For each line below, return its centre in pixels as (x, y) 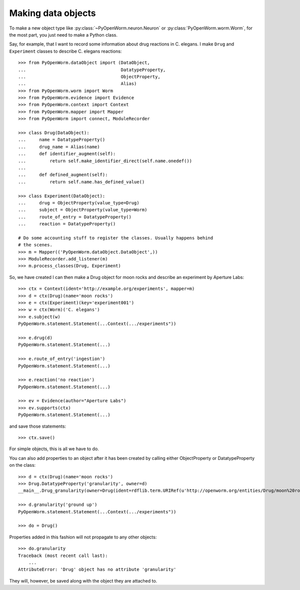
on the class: (22, 465)
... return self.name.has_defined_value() (81, 182)
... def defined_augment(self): (63, 175)
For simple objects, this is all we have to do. (54, 449)
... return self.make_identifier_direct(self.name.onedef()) (105, 161)
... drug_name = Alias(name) (59, 147)
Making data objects (52, 13)
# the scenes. (35, 245)
